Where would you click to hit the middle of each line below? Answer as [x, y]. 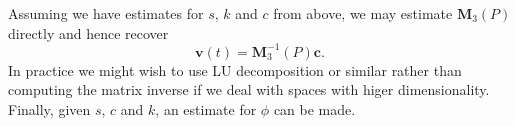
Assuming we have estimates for [106, 13]
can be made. [314, 108]
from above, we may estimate [363, 13]
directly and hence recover [88, 32]
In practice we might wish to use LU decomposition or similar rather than [235, 69]
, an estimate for [206, 108]
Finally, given [49, 108]
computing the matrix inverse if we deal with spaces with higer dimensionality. [249, 89]
